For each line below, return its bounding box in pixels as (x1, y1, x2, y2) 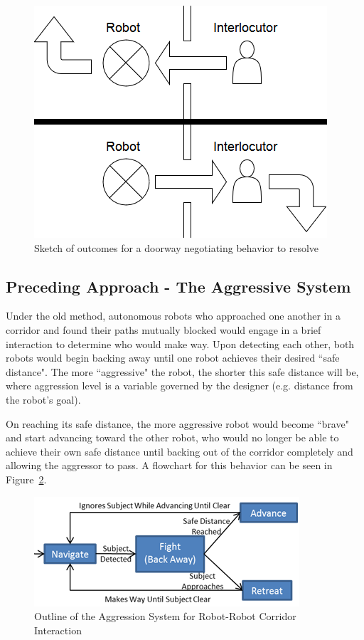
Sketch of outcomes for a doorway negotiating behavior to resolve (34, 240, 319, 255)
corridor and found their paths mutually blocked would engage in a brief (6, 322, 321, 337)
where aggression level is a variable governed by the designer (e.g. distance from (6, 378, 353, 393)
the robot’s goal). (6, 392, 81, 406)
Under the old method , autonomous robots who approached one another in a (6, 308, 341, 323)
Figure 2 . (6, 471, 47, 486)
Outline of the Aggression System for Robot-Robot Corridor (34, 609, 296, 624)
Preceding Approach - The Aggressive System (6, 275, 351, 297)
